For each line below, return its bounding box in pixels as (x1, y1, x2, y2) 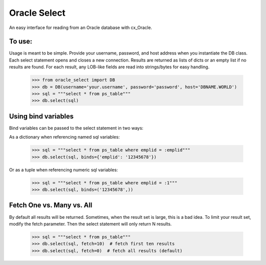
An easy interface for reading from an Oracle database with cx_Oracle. (9, 25, 152, 30)
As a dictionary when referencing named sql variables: (9, 134, 120, 140)
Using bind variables (9, 112, 74, 120)
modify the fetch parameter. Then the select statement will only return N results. (9, 221, 172, 227)
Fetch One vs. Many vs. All (9, 201, 93, 209)
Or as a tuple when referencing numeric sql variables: (9, 167, 118, 173)
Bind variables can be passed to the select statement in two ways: (9, 125, 144, 131)
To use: (9, 37, 33, 46)
